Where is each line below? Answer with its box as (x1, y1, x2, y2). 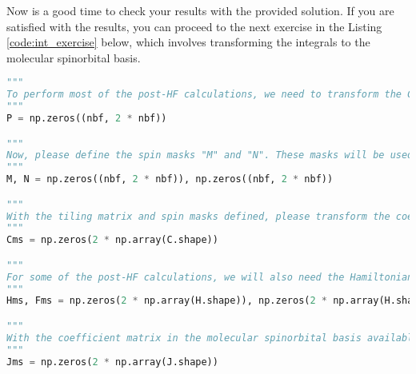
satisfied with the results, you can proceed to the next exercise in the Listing (6, 18, 382, 34)
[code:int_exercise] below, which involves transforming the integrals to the (6, 34, 370, 50)
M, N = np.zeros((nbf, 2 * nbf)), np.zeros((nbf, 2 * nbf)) (6, 173, 334, 185)
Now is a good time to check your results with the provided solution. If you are (6, 2, 394, 18)
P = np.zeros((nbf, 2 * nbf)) (6, 113, 167, 124)
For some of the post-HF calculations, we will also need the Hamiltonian (6, 271, 414, 283)
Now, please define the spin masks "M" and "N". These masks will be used (6, 149, 414, 161)
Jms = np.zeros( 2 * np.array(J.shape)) (6, 356, 218, 368)
